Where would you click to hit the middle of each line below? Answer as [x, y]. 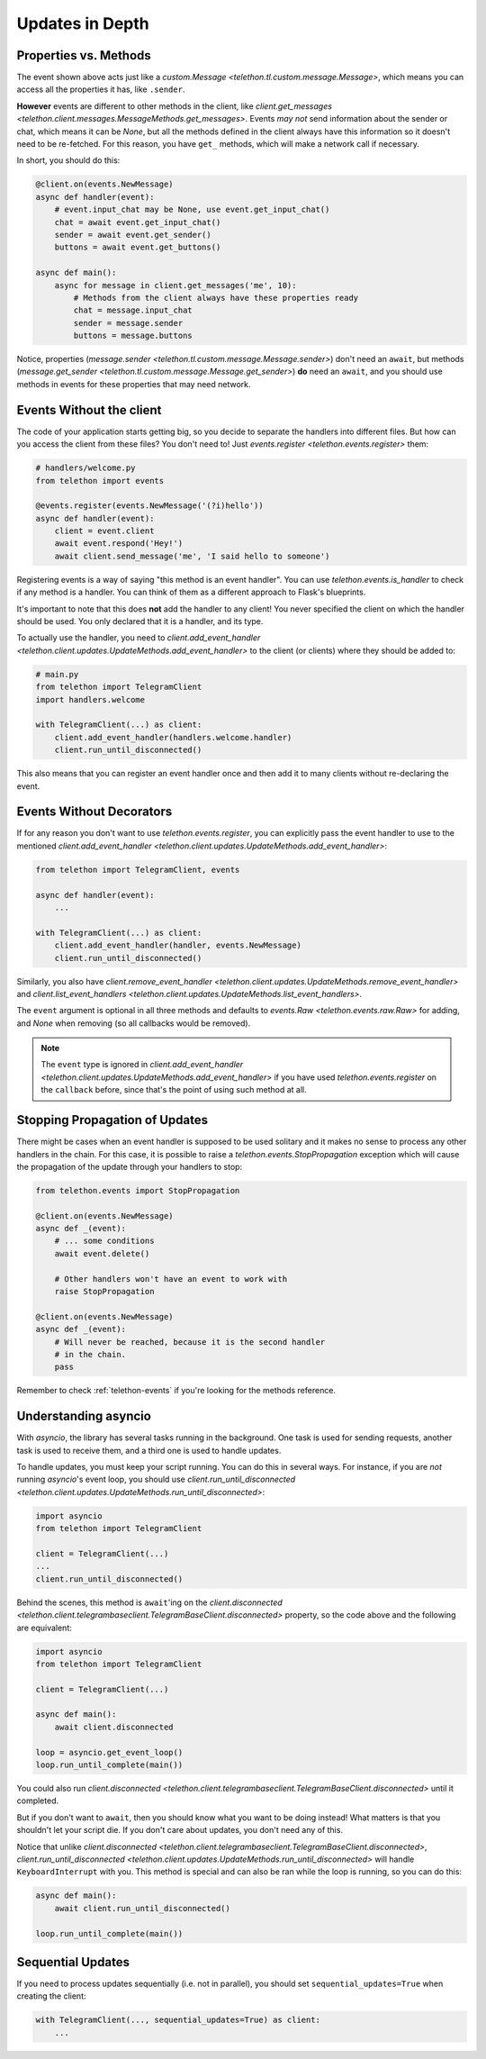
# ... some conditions [104, 1241]
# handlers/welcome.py [85, 468]
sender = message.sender [128, 323]
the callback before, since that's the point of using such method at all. [174, 1090]
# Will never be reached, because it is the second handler [190, 1342]
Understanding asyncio [84, 1416]
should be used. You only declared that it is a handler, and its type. [140, 621]
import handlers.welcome [90, 699]
